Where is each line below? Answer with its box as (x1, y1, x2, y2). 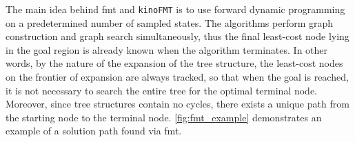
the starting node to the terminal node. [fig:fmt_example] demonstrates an (6, 110, 322, 124)
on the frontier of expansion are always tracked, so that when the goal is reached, (6, 70, 349, 84)
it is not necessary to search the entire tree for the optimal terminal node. (6, 83, 318, 97)
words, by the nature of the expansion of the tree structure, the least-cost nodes (6, 56, 343, 70)
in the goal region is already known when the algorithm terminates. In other (6, 42, 328, 57)
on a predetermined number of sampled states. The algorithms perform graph (6, 15, 334, 30)
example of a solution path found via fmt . (6, 123, 182, 138)
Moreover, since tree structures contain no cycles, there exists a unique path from (6, 97, 349, 111)
